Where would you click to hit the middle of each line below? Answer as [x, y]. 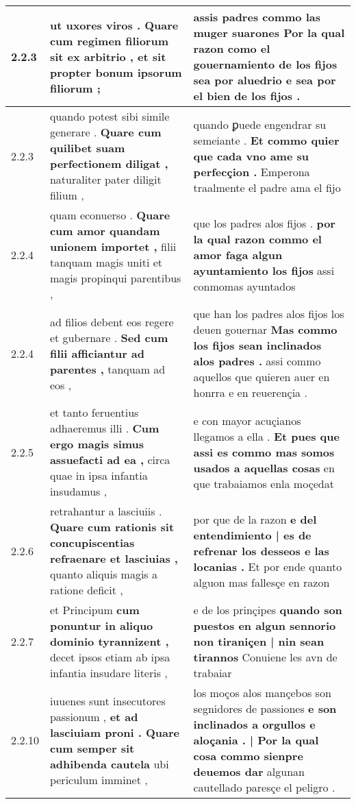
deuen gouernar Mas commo [265, 329]
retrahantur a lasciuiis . [106, 511]
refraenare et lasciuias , [114, 558]
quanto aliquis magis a [103, 574]
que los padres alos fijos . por [264, 223]
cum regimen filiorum [109, 40]
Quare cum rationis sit [112, 527]
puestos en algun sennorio [265, 625]
